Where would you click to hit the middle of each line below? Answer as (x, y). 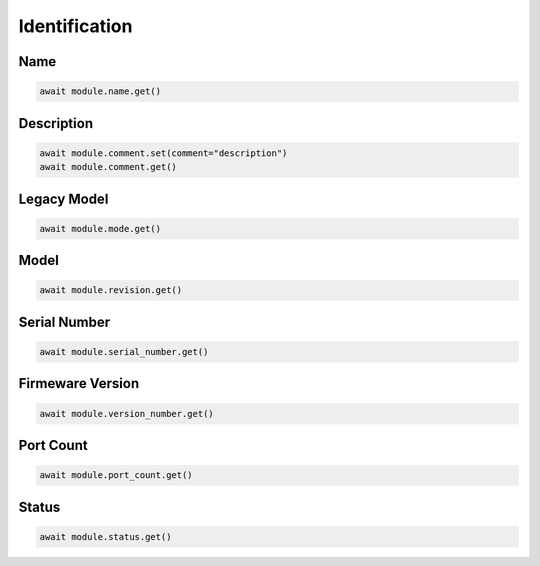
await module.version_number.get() (126, 413)
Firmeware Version (79, 383)
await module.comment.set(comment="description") (163, 153)
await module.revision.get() (111, 290)
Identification (75, 26)
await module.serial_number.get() (124, 351)
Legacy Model (63, 198)
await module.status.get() (105, 536)
